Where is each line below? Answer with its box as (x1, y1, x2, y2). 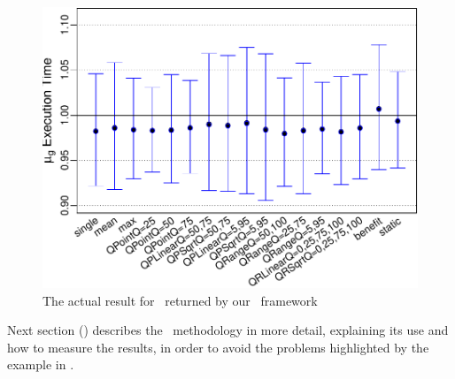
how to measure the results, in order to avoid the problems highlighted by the (7, 337, 429, 356)
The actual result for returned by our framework (42, 291, 318, 309)
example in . (7, 355, 74, 374)
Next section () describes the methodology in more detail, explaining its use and (7, 321, 449, 339)
